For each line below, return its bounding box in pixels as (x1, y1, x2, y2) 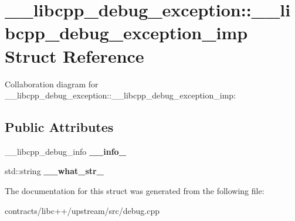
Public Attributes (5, 118, 114, 136)
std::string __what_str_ (5, 165, 104, 177)
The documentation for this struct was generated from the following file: (5, 185, 265, 197)
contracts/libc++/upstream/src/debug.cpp (5, 204, 160, 216)
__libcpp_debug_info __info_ (5, 145, 126, 157)
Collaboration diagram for (5, 77, 99, 90)
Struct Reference (5, 43, 144, 67)
